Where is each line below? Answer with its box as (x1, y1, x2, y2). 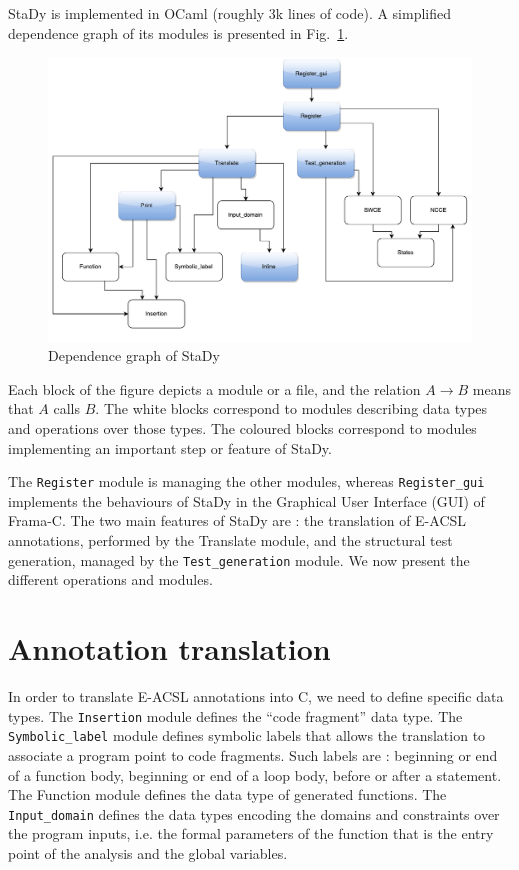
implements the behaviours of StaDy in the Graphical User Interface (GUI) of (8, 490, 485, 511)
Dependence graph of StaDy (48, 345, 220, 366)
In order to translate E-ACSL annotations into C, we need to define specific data (8, 686, 504, 707)
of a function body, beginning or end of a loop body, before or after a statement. (8, 764, 502, 785)
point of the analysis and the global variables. (8, 842, 288, 863)
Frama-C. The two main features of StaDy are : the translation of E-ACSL (8, 510, 467, 531)
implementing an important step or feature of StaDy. (8, 437, 332, 458)
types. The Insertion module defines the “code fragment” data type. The (8, 705, 463, 726)
